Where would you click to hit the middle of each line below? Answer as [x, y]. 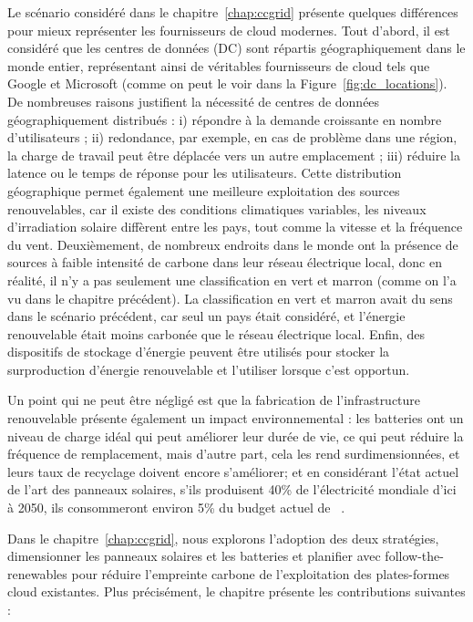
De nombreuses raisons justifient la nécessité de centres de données [194, 101]
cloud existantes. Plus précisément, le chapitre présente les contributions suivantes [236, 591]
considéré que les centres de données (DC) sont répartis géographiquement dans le [236, 48]
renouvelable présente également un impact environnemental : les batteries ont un [236, 418]
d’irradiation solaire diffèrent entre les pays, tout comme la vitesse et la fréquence [235, 227]
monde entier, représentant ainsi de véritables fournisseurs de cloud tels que [219, 65]
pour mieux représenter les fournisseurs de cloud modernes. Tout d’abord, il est [229, 30]
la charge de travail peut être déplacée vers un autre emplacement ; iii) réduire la [234, 155]
